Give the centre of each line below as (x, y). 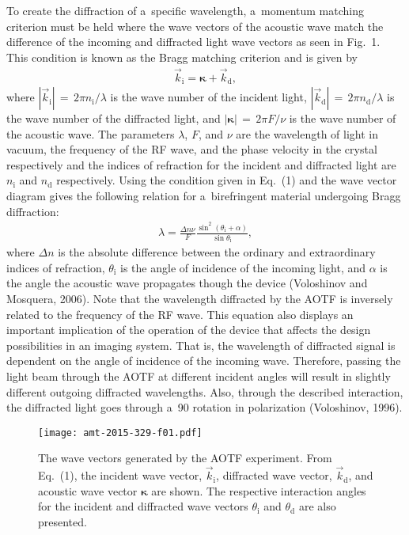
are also (317, 506)
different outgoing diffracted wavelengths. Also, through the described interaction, (205, 391)
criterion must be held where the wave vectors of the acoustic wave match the (195, 26)
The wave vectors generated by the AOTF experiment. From (185, 458)
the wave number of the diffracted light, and (114, 118)
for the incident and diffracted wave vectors (143, 506)
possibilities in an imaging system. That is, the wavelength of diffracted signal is (201, 345)
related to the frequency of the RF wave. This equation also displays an (180, 314)
